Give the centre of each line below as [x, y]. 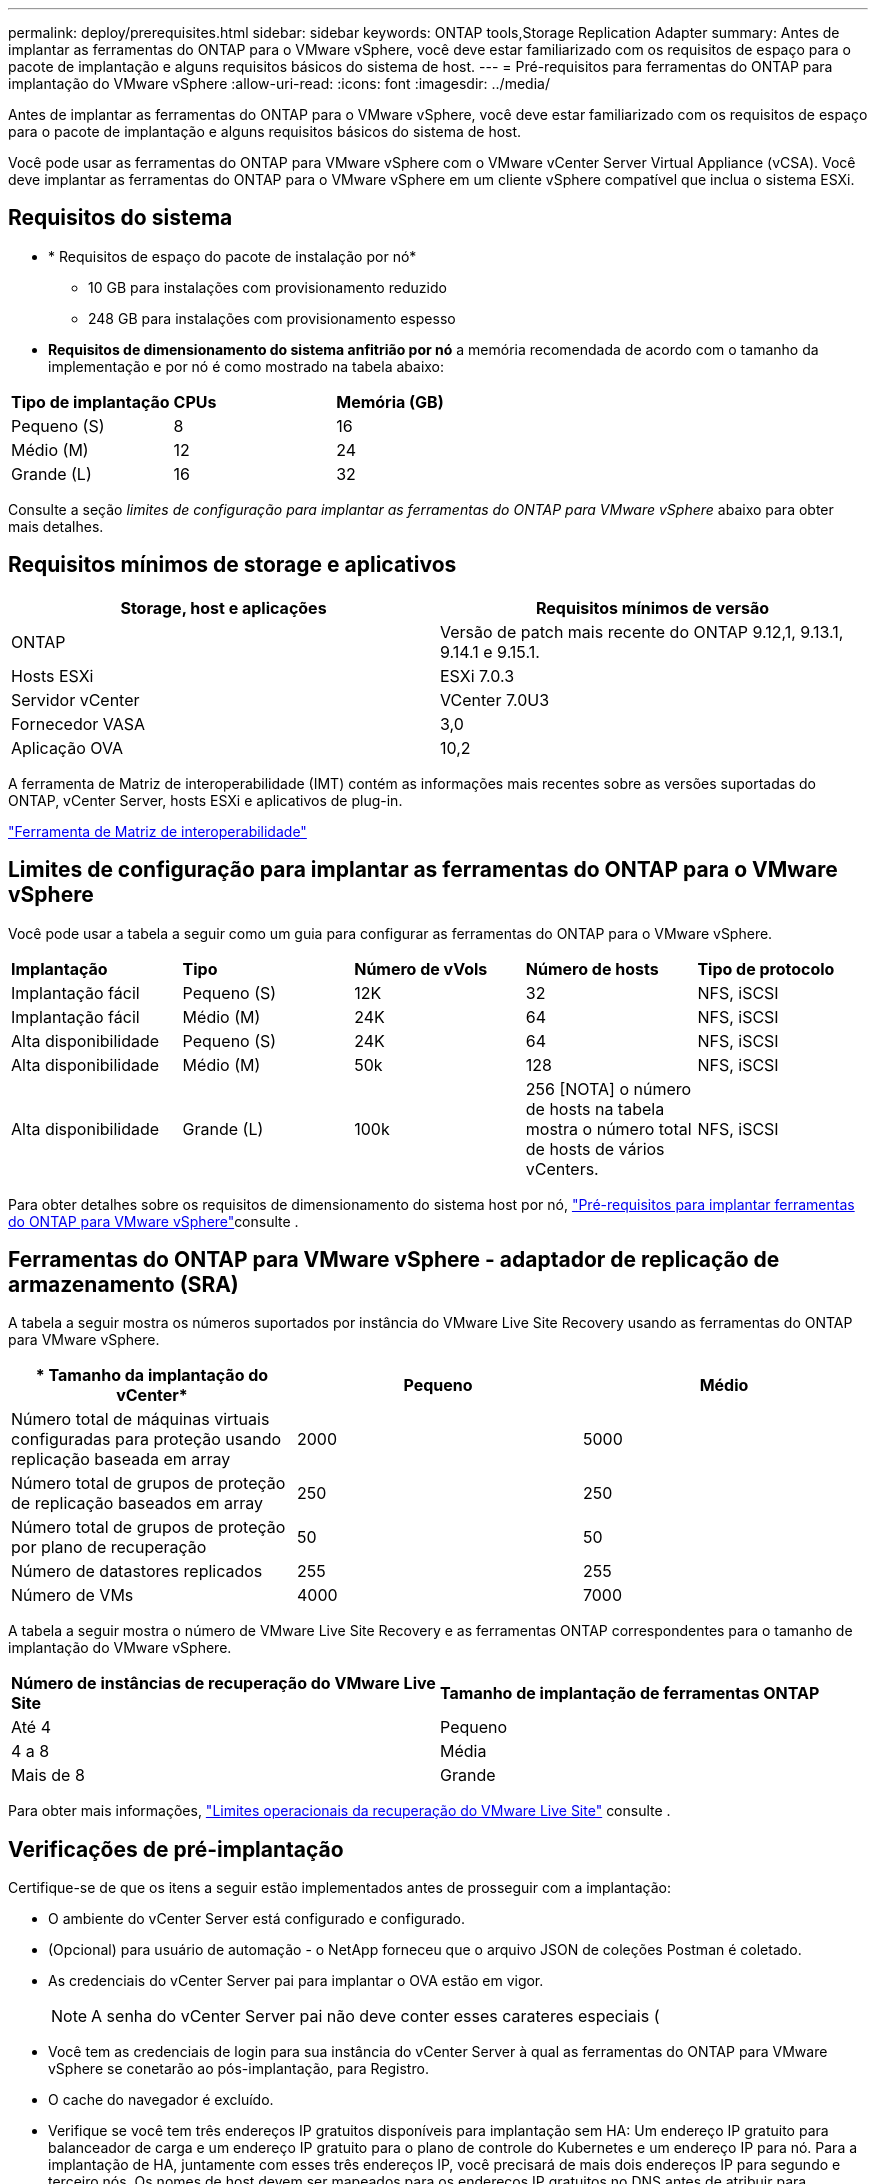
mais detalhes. [56, 526]
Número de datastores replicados [137, 1571]
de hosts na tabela [595, 1108]
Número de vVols [421, 968]
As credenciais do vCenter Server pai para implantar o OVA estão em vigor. [296, 1981]
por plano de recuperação [109, 1547]
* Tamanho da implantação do [152, 1375]
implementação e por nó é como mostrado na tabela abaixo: [246, 366]
